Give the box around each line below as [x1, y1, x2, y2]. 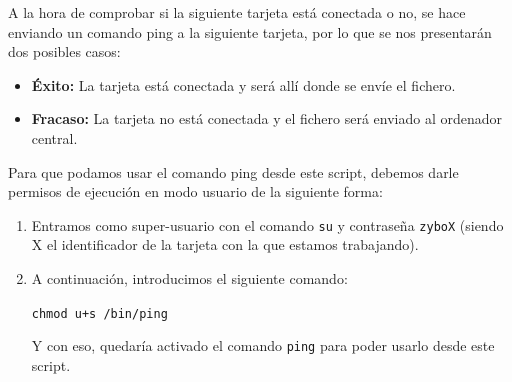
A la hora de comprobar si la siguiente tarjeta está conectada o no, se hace [8, 2, 466, 22]
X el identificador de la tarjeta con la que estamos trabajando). [31, 234, 419, 255]
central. [31, 127, 78, 148]
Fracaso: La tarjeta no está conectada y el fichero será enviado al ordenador [31, 108, 503, 129]
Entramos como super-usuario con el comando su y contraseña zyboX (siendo [31, 214, 504, 235]
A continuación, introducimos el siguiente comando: [31, 268, 348, 288]
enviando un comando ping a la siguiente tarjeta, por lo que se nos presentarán [8, 21, 492, 42]
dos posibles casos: [8, 41, 121, 62]
